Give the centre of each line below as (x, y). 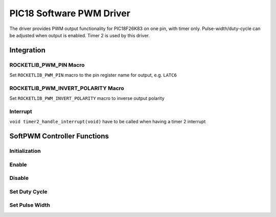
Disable (19, 178)
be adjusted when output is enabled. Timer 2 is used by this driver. (80, 35)
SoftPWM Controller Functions (59, 136)
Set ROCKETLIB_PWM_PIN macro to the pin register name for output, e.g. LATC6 (93, 75)
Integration (28, 50)
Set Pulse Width (30, 205)
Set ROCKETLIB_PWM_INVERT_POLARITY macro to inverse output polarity (87, 98)
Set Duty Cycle (28, 192)
